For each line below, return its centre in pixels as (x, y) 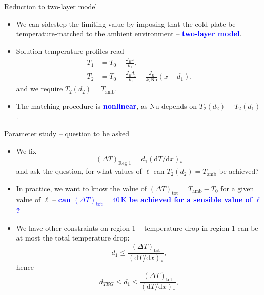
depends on (179, 106)
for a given (237, 188)
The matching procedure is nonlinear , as (82, 106)
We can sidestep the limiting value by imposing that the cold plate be (126, 23)
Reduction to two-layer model (51, 6)
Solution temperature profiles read (70, 51)
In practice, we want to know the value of (82, 188)
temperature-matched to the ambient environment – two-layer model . (129, 34)
